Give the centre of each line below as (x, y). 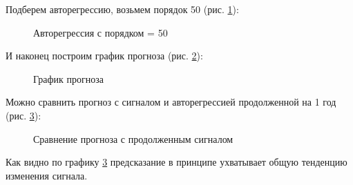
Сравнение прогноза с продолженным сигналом (133, 138)
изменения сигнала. (47, 175)
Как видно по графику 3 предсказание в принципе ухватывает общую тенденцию (176, 162)
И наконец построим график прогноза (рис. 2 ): (104, 56)
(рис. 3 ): (23, 115)
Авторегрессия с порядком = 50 (101, 32)
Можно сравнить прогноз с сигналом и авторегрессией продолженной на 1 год (171, 102)
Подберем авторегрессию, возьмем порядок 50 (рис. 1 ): (122, 9)
